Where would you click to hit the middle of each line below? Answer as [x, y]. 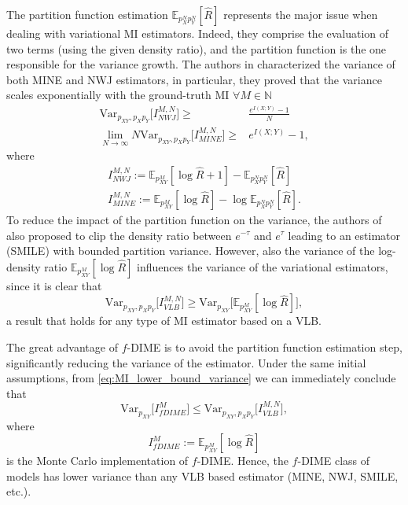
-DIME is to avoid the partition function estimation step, [265, 346]
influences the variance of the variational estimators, [263, 266]
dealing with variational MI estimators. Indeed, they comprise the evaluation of [198, 33]
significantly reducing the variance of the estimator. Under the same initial [186, 362]
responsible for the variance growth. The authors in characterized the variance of [201, 64]
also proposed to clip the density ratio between [119, 235]
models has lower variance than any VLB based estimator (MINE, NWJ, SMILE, [202, 476]
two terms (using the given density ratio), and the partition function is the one [197, 48]
